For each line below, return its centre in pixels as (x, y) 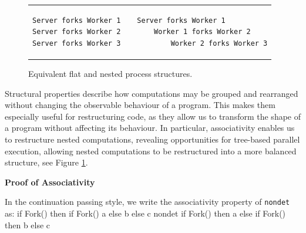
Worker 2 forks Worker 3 (219, 43)
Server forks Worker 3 (77, 43)
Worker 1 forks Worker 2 (202, 32)
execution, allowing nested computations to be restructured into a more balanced (151, 151)
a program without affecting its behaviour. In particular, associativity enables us (150, 128)
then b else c (28, 224)
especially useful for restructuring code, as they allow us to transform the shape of (153, 116)
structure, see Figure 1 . (46, 162)
